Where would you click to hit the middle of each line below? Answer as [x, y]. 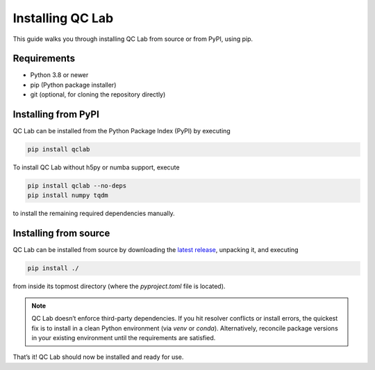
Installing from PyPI [56, 115]
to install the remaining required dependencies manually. [94, 213]
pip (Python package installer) [73, 85]
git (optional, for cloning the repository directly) [98, 94]
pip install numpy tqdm [68, 195]
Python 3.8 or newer [59, 75]
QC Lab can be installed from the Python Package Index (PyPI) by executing [122, 131]
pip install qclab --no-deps [77, 186]
